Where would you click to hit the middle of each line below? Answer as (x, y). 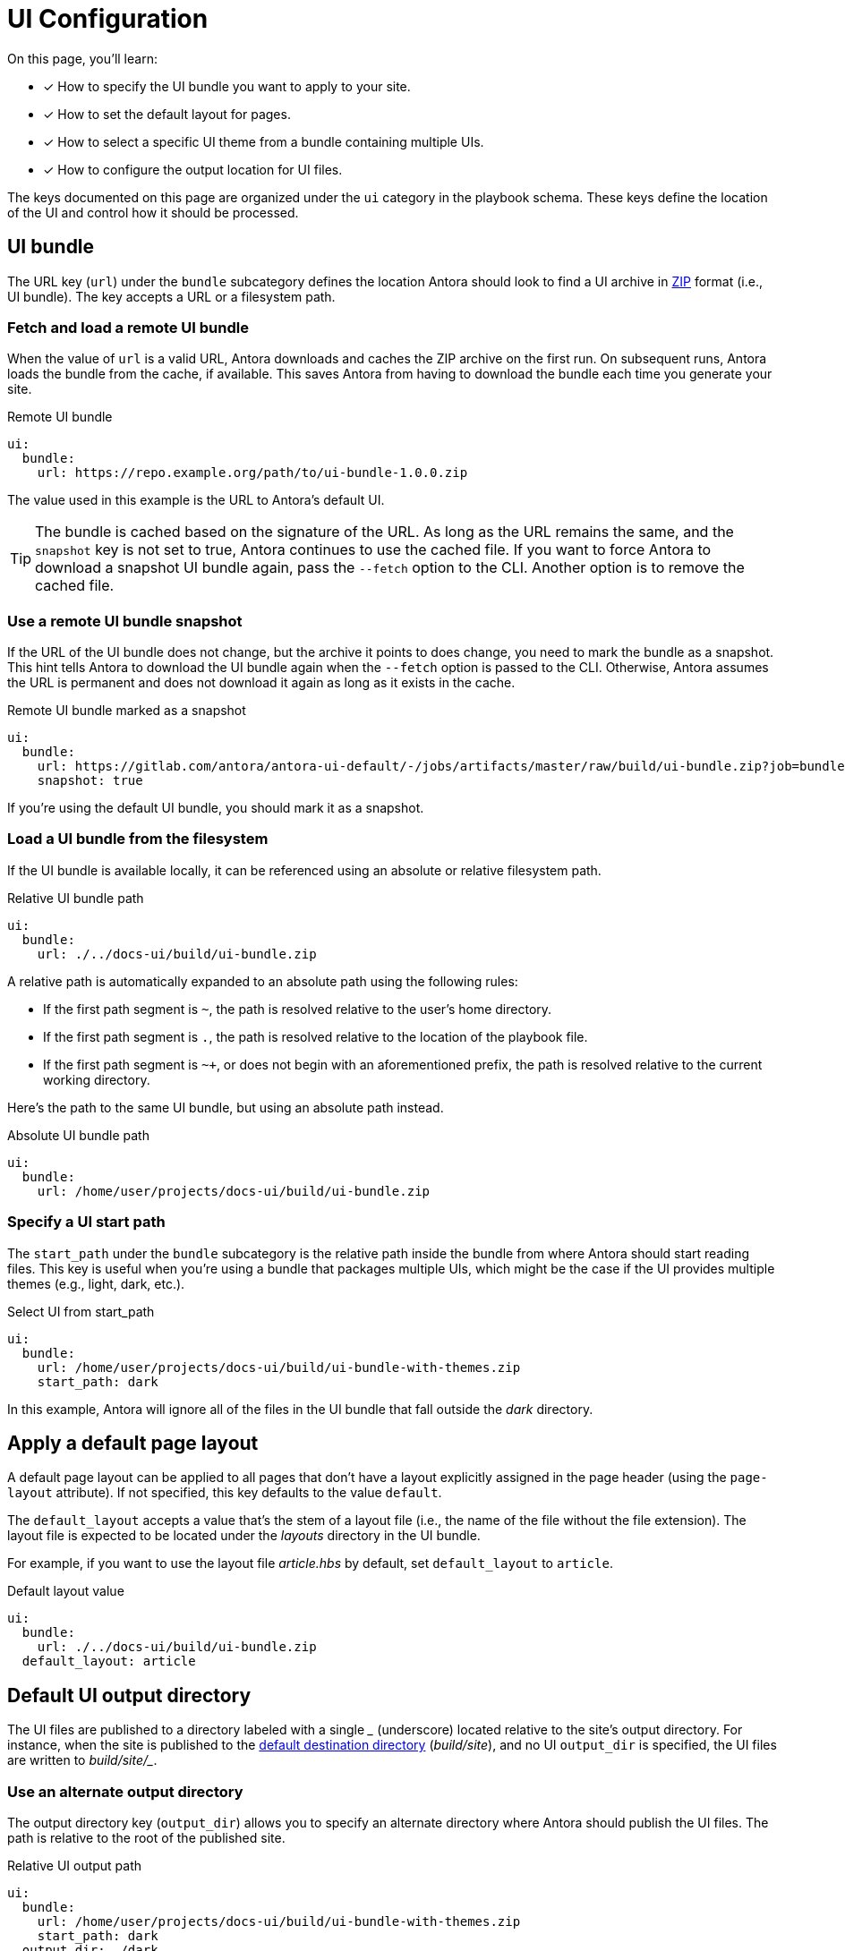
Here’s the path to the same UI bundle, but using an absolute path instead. (226, 1107)
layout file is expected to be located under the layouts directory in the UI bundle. (244, 1536)
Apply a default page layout (133, 1444)
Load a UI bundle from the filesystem (138, 839)
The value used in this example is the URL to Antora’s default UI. (196, 500)
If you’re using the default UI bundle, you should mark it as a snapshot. (216, 808)
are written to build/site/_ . (82, 1760)
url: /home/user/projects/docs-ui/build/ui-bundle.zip (234, 1191)
